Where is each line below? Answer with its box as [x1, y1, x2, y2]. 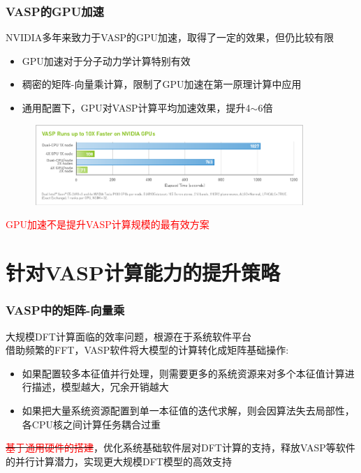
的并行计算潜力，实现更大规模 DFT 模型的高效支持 [6, 453, 232, 468]
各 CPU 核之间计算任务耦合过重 [22, 416, 161, 431]
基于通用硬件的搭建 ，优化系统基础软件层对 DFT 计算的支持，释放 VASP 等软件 [6, 440, 355, 455]
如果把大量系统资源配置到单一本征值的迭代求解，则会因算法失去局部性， [22, 403, 355, 417]
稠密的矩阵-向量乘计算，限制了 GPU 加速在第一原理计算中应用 [22, 77, 302, 91]
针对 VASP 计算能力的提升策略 [6, 258, 281, 287]
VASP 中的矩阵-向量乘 [6, 301, 125, 319]
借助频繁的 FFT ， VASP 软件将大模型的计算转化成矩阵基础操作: [6, 343, 289, 357]
